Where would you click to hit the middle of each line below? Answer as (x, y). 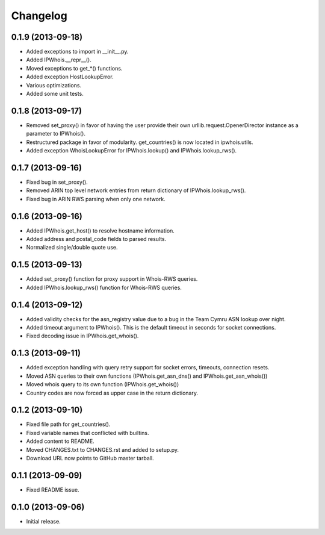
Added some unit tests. (55, 94)
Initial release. (43, 521)
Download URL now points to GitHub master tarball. (90, 458)
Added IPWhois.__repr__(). (59, 60)
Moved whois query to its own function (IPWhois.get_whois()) (103, 384)
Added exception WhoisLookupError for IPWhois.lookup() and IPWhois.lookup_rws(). (132, 151)
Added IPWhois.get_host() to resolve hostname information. (100, 230)
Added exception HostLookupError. (70, 77)
